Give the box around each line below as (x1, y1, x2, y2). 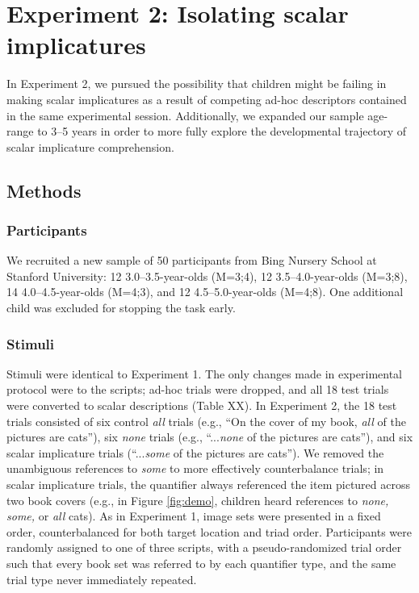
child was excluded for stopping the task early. (6, 299, 236, 316)
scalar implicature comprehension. (6, 138, 174, 155)
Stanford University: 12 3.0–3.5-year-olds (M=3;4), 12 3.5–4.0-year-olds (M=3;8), (6, 267, 408, 284)
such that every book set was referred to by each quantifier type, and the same (6, 555, 396, 571)
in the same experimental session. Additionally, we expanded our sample (6, 106, 364, 123)
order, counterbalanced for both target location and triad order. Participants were (6, 523, 412, 540)
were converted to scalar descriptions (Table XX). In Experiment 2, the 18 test (6, 397, 397, 414)
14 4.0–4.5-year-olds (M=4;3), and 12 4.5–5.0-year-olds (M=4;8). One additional (6, 283, 404, 300)
